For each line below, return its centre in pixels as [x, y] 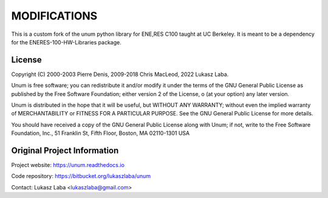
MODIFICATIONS [54, 16]
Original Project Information [65, 151]
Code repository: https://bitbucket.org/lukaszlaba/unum [81, 176]
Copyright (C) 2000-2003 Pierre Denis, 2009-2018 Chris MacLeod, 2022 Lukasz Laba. [120, 74]
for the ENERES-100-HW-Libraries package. [66, 42]
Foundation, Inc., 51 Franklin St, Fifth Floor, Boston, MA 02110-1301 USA [101, 133]
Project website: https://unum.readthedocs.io [68, 165]
